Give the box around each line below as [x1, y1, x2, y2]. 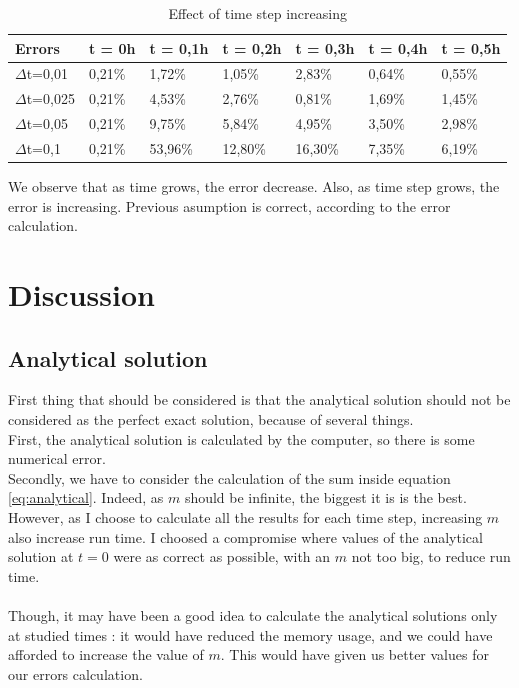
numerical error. [8, 448, 106, 469]
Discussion [8, 274, 155, 315]
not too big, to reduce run [351, 546, 511, 567]
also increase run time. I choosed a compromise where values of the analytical [8, 526, 483, 547]
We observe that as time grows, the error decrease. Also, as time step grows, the [8, 176, 500, 197]
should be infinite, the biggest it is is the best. [184, 487, 467, 508]
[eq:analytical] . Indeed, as [8, 487, 164, 508]
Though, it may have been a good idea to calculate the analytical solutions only [8, 604, 498, 625]
